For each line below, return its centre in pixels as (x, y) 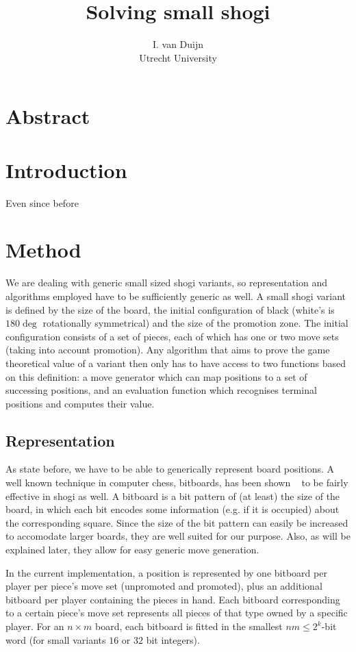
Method (43, 250)
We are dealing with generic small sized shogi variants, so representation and (167, 283)
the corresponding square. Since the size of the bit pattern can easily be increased (177, 522)
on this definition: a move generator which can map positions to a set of (156, 376)
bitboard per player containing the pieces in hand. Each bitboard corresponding (173, 599)
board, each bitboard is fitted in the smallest (189, 626)
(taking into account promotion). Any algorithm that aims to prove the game (168, 350)
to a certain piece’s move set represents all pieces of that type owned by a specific (177, 613)
